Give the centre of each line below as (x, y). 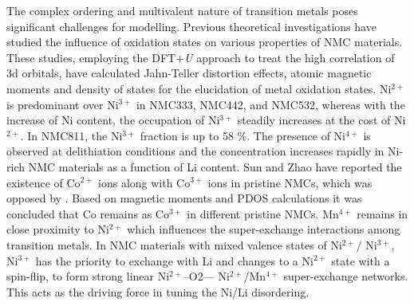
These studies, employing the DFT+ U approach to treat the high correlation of (201, 57)
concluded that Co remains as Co (88, 213)
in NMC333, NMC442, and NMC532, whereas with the (270, 104)
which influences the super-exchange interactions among (264, 229)
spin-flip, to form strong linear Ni (88, 276)
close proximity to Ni (58, 229)
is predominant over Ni (63, 104)
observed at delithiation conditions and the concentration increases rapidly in (195, 151)
